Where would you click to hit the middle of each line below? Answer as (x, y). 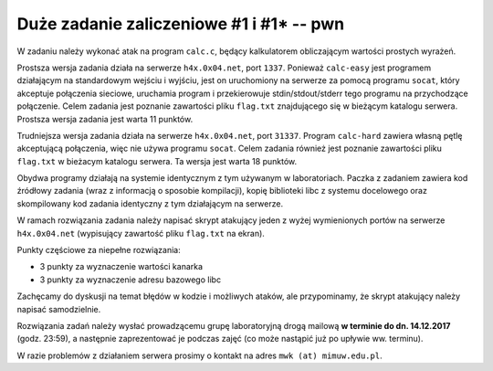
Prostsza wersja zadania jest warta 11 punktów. (105, 119)
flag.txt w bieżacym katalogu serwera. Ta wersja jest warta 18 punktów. (157, 161)
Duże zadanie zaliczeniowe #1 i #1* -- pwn (181, 24)
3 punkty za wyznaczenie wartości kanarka (121, 267)
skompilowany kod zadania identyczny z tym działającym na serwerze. (150, 203)
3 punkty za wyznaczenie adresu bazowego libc (131, 280)
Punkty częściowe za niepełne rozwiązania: (99, 250)
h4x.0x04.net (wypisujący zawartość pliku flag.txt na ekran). (141, 233)
